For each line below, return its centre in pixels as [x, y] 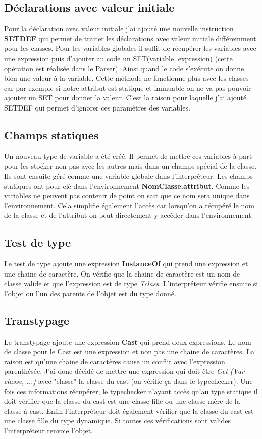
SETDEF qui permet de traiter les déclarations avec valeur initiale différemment [130, 38]
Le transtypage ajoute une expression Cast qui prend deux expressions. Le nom [128, 341]
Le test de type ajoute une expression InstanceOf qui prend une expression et [126, 264]
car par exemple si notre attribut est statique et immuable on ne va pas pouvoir [128, 88]
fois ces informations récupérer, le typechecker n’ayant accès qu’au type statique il [131, 391]
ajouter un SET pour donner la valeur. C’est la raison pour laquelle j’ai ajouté [125, 98]
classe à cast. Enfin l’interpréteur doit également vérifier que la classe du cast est [129, 410]
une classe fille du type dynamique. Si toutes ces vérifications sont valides [117, 421]
